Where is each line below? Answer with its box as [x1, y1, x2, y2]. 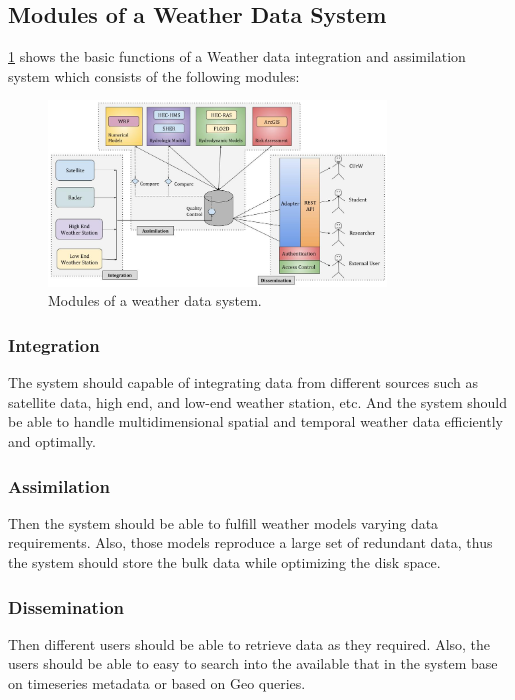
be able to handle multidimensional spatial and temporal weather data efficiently [8, 411, 503, 432]
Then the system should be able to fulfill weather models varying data [8, 512, 439, 533]
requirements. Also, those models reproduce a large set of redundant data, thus [8, 532, 493, 553]
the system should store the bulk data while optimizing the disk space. [8, 552, 441, 573]
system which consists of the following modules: [8, 65, 300, 86]
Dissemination [8, 594, 125, 619]
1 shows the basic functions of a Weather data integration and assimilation [8, 46, 466, 67]
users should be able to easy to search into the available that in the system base [8, 653, 498, 674]
